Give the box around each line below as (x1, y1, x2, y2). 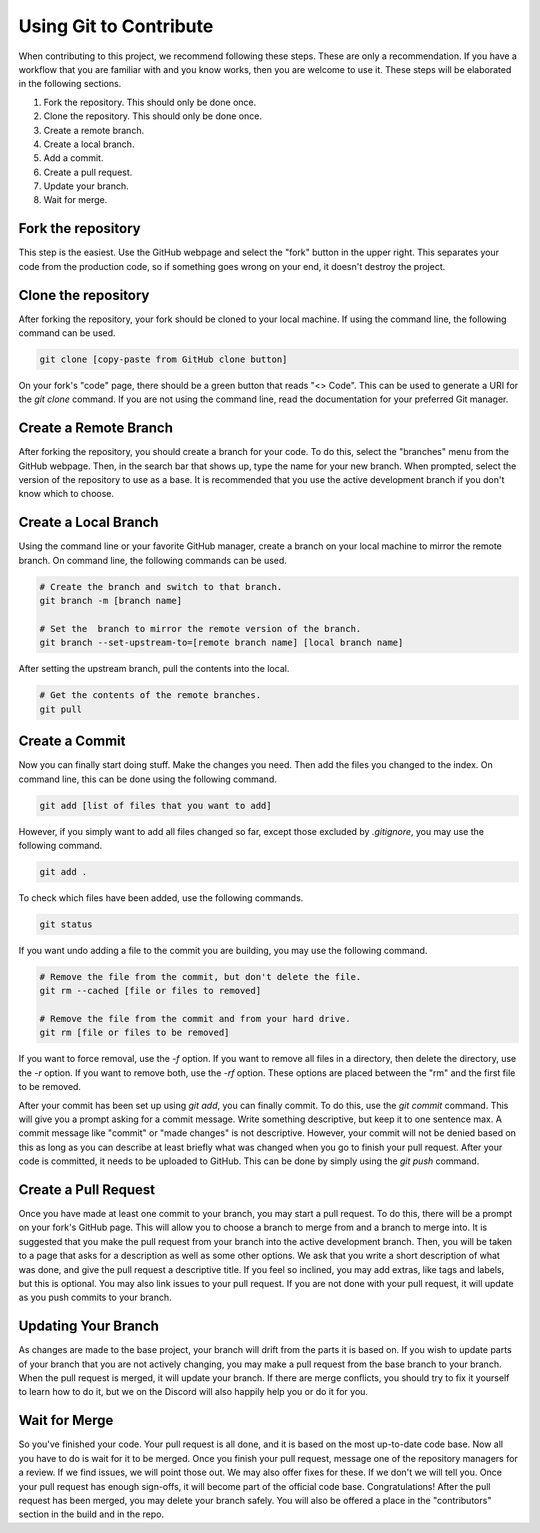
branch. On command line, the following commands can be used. (18, 554, 287, 566)
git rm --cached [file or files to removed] (39, 985, 262, 997)
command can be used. (18, 327, 116, 339)
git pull (39, 703, 83, 715)
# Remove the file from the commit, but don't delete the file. (39, 971, 362, 982)
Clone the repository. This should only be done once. (43, 110, 262, 122)
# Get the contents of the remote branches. (39, 690, 262, 701)
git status (39, 918, 93, 930)
